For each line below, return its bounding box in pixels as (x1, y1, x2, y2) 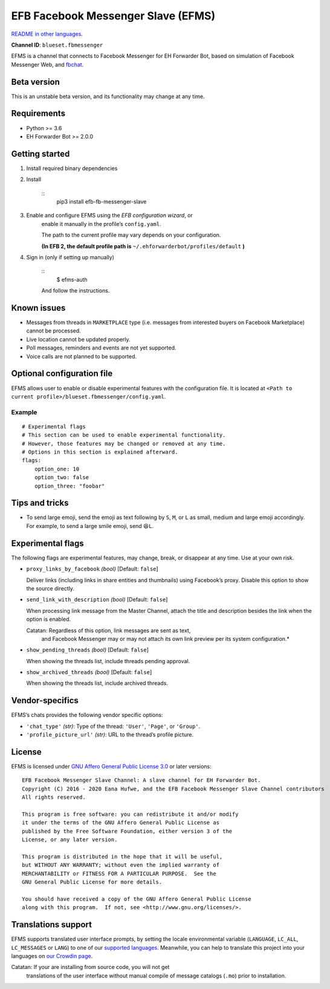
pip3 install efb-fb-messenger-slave (56, 198, 147, 205)
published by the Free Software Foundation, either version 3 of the (22, 827, 233, 835)
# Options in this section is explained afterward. (22, 449, 178, 455)
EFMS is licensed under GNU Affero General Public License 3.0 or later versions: (11, 763, 212, 770)
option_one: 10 (34, 465, 80, 472)
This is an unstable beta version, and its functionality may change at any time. (11, 93, 205, 100)
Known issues (11, 303, 66, 313)
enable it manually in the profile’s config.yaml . (41, 220, 161, 227)
